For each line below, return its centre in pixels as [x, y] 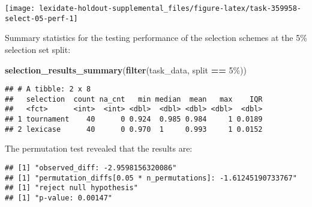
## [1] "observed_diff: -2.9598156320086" [91, 168]
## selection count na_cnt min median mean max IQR [134, 99]
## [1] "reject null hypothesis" [71, 188]
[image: [20, 8]
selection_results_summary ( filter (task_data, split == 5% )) [126, 70]
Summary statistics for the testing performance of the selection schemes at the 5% [156, 38]
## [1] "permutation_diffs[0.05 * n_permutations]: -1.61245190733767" [151, 178]
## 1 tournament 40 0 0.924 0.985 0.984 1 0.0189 [134, 119]
